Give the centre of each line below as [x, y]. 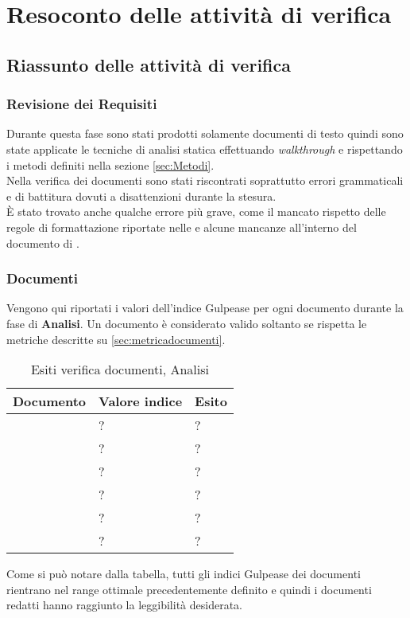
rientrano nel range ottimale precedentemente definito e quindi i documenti [189, 589]
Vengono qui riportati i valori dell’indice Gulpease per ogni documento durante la [205, 308]
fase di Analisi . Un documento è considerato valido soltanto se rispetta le [187, 323]
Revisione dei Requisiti [82, 104]
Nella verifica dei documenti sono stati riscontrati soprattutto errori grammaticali [205, 180]
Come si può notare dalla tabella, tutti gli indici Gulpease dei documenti [184, 574]
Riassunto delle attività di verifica [149, 64]
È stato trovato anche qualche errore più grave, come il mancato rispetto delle [196, 211]
